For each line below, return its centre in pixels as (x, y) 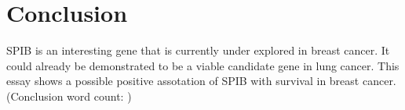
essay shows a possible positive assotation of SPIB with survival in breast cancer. (201, 81)
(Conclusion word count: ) (69, 96)
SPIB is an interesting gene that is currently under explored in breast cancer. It (198, 50)
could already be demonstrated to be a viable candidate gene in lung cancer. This (203, 65)
